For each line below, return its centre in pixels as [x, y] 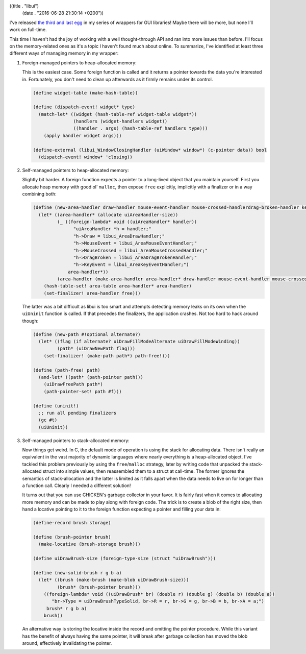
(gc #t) [48, 420]
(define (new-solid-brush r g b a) [77, 573]
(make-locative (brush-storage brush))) [90, 544]
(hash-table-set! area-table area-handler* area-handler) [118, 286]
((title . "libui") [24, 6]
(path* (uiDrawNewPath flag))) [96, 349]
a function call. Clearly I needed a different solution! [76, 486]
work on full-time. [28, 30]
